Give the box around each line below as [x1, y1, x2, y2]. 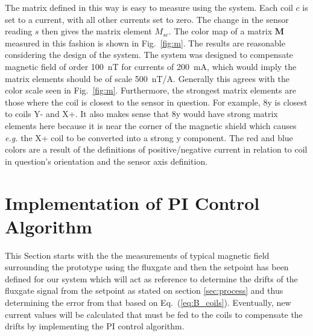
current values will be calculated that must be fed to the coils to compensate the [5, 308, 303, 320]
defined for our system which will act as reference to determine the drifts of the [5, 272, 298, 285]
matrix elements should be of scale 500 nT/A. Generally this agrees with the [5, 72, 289, 84]
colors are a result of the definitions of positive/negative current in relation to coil [5, 143, 308, 156]
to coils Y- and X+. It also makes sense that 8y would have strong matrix [5, 107, 278, 120]
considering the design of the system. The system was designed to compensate [5, 48, 293, 61]
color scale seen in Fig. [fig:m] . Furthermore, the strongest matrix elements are [5, 84, 296, 97]
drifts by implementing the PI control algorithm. [5, 320, 185, 332]
